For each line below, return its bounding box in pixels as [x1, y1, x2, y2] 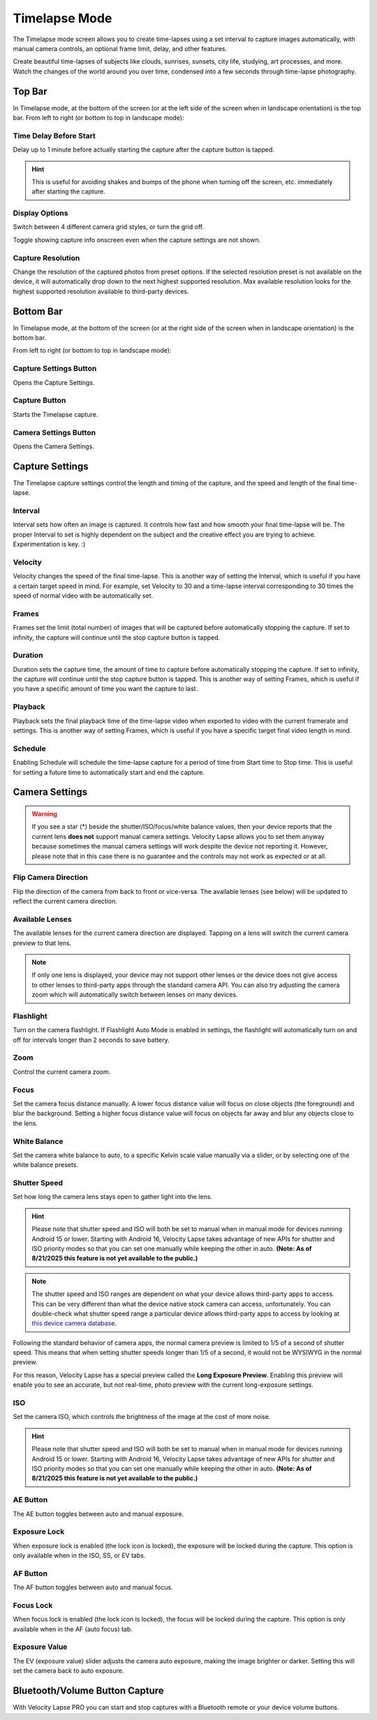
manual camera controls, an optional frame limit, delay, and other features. [13, 44, 227, 52]
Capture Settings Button [13, 364, 97, 374]
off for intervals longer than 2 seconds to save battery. [13, 1036, 170, 1044]
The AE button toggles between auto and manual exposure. [13, 1509, 184, 1518]
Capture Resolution [13, 253, 80, 263]
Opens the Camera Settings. [13, 442, 94, 450]
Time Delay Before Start [13, 131, 96, 140]
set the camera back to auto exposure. [13, 1666, 124, 1675]
